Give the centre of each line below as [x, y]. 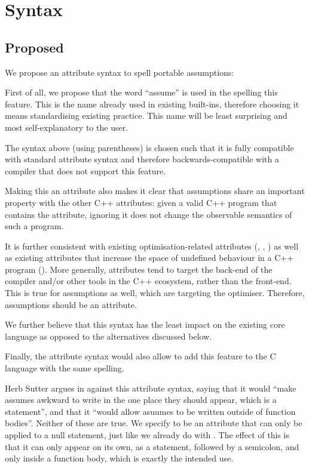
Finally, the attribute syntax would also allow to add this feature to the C [140, 356]
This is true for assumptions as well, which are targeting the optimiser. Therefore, [155, 293]
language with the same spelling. [65, 368]
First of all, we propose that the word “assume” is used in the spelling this [141, 92]
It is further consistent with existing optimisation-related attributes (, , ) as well [152, 246]
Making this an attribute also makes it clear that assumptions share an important [155, 191]
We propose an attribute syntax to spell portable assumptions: [120, 72]
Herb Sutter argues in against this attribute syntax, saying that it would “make [151, 388]
